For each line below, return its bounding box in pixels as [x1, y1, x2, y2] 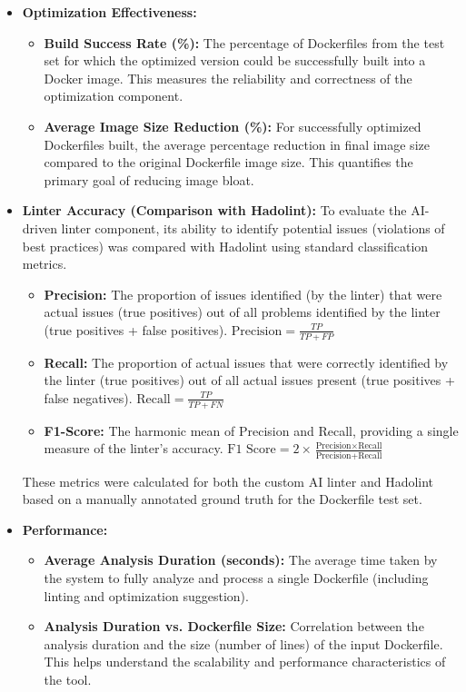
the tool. [44, 670, 92, 688]
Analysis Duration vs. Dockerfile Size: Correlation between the [44, 617, 424, 636]
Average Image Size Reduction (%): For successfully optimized [44, 116, 421, 135]
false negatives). [44, 388, 133, 407]
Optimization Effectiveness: [22, 3, 197, 21]
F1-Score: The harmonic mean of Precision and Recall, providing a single [44, 420, 459, 440]
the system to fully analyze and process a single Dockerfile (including [44, 568, 429, 588]
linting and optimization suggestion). [44, 586, 249, 605]
